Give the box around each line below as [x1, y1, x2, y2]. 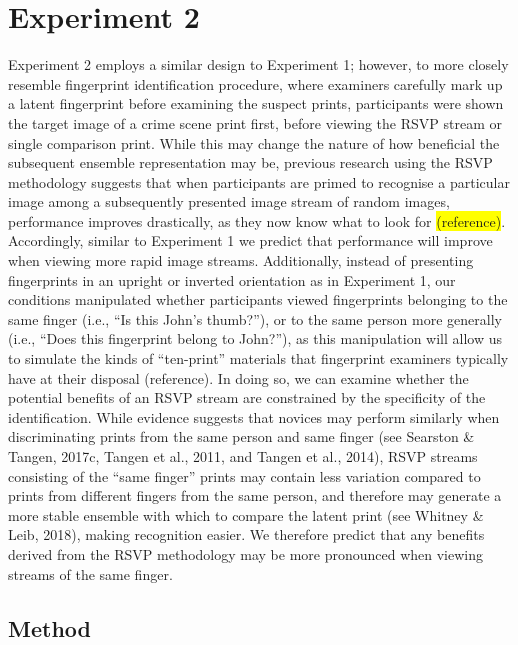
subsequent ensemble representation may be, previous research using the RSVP [8, 152, 493, 173]
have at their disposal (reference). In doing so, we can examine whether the [8, 367, 469, 388]
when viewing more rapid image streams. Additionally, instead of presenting [8, 250, 474, 271]
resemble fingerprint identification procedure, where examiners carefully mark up [8, 73, 503, 94]
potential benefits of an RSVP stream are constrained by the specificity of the [8, 387, 486, 408]
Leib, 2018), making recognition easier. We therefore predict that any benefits [8, 524, 485, 545]
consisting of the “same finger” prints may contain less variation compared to [8, 465, 481, 486]
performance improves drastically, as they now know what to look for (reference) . [8, 210, 506, 231]
